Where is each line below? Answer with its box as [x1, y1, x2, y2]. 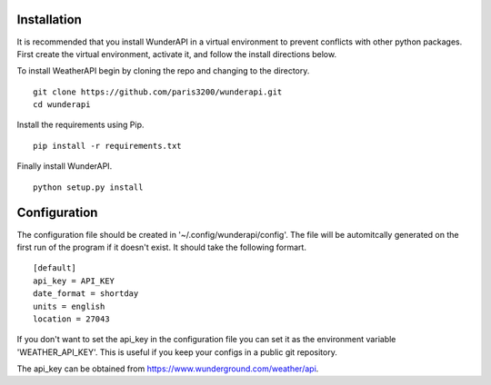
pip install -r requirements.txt [33, 141, 182, 151]
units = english [33, 301, 105, 311]
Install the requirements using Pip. [16, 119, 145, 131]
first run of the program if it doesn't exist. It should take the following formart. [16, 242, 306, 252]
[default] [33, 263, 76, 273]
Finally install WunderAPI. [16, 161, 113, 172]
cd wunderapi [33, 100, 91, 110]
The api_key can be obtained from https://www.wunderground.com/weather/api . [16, 363, 319, 374]
